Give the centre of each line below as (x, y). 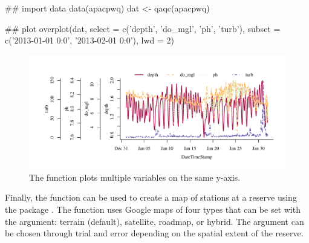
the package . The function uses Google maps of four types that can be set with (153, 209)
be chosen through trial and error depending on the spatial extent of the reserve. (154, 233)
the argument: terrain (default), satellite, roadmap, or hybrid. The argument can (154, 221)
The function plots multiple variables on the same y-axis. (135, 177)
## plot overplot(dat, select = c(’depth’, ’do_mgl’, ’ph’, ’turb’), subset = (143, 28)
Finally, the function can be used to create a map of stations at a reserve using (151, 197)
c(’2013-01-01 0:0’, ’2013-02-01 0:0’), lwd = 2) (89, 40)
